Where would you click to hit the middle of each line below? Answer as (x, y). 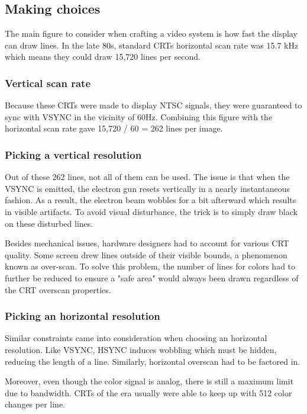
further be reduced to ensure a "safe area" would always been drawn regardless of (152, 277)
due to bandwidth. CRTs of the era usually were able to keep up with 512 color (148, 392)
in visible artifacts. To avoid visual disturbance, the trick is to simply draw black (151, 211)
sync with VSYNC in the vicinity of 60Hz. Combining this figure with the (139, 116)
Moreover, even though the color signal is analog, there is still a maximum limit (149, 381)
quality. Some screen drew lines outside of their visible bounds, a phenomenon (146, 254)
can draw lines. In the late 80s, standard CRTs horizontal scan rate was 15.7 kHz (152, 45)
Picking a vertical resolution (73, 154)
